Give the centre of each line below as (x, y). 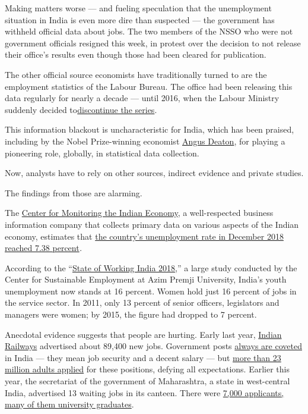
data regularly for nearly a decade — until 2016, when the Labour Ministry (142, 98)
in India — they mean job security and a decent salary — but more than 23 (143, 357)
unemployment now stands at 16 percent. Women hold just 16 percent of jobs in (151, 291)
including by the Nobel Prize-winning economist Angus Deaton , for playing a (145, 141)
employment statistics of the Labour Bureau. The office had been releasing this (149, 86)
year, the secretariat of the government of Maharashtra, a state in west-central (147, 381)
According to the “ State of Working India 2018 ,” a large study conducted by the (151, 267)
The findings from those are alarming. (74, 192)
